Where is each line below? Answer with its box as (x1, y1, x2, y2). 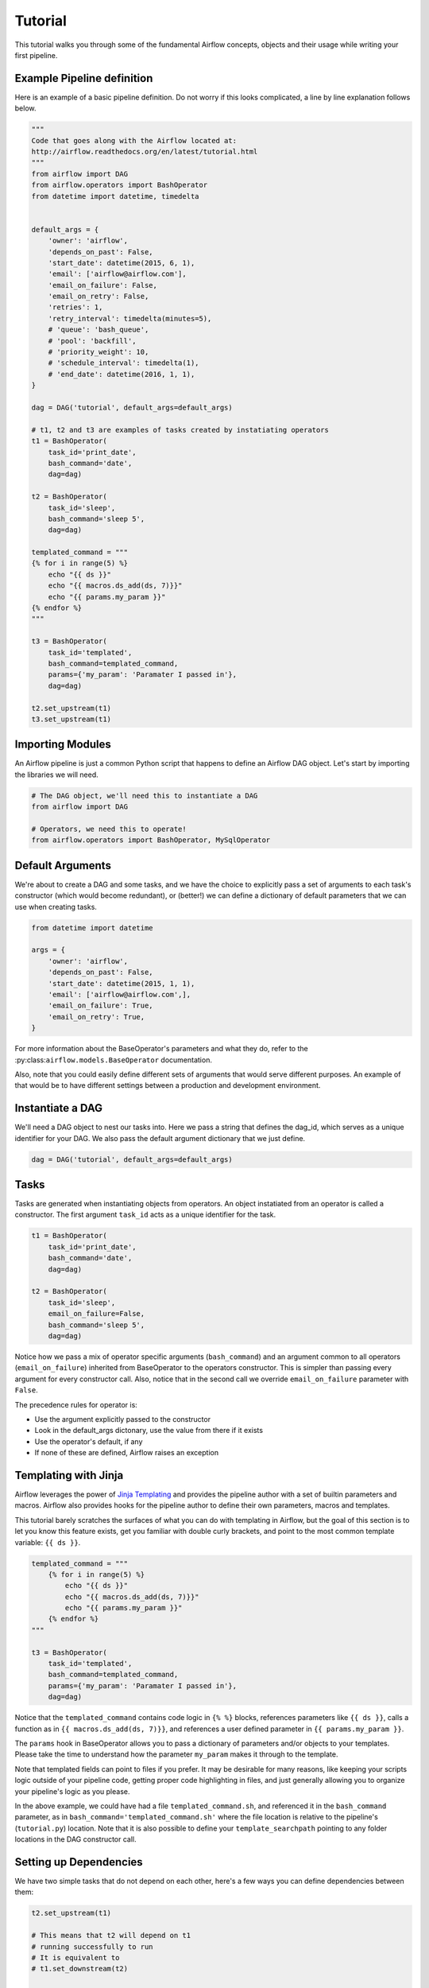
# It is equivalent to (31, 1953, 120, 1962)
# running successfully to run (31, 1942, 154, 1951)
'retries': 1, (48, 303, 103, 312)
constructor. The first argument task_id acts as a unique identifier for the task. (14, 1209, 276, 1220)
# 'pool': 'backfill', (48, 336, 137, 345)
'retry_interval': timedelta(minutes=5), (48, 314, 212, 323)
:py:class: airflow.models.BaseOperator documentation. (14, 1054, 212, 1065)
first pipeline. (14, 50, 58, 60)
